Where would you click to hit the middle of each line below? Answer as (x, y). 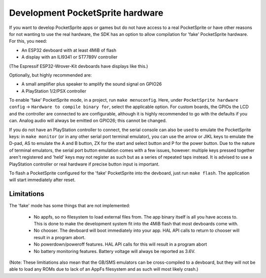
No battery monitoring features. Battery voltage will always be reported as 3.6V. (115, 251)
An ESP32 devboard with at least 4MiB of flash (69, 50)
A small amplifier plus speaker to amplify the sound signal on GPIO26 (92, 84)
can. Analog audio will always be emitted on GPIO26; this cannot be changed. (88, 121)
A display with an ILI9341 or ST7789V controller (69, 57)
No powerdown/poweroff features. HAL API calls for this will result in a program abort (120, 244)
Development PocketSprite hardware (86, 13)
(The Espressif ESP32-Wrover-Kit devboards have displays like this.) (79, 66)
